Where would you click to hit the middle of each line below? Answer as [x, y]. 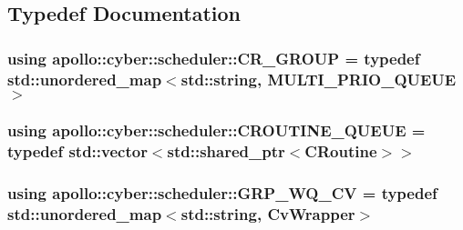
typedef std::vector [77, 151]
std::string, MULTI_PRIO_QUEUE [319, 79]
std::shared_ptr [226, 151]
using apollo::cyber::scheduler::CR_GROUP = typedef [214, 58]
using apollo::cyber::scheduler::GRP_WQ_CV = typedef [222, 193]
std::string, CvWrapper [268, 214]
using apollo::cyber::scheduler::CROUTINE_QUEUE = [216, 130]
